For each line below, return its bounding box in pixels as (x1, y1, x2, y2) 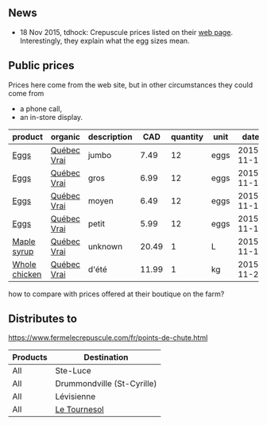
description (87, 131, 133, 142)
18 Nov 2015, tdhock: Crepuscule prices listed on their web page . (19, 27, 233, 37)
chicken (12, 269, 42, 280)
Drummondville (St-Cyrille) (55, 378, 157, 389)
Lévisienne (55, 391, 96, 402)
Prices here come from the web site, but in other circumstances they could (8, 79, 253, 90)
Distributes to (8, 312, 78, 326)
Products (12, 352, 48, 363)
